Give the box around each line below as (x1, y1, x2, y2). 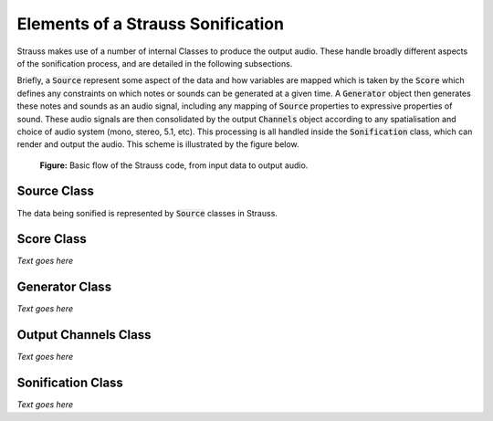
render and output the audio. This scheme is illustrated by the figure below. (16, 139, 300, 150)
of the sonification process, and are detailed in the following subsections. (16, 58, 293, 68)
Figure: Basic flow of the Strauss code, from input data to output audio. (39, 160, 309, 171)
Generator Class (16, 279, 112, 295)
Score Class (16, 231, 87, 247)
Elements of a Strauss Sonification (16, 14, 285, 34)
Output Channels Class (16, 327, 152, 342)
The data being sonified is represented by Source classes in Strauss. (16, 207, 278, 218)
